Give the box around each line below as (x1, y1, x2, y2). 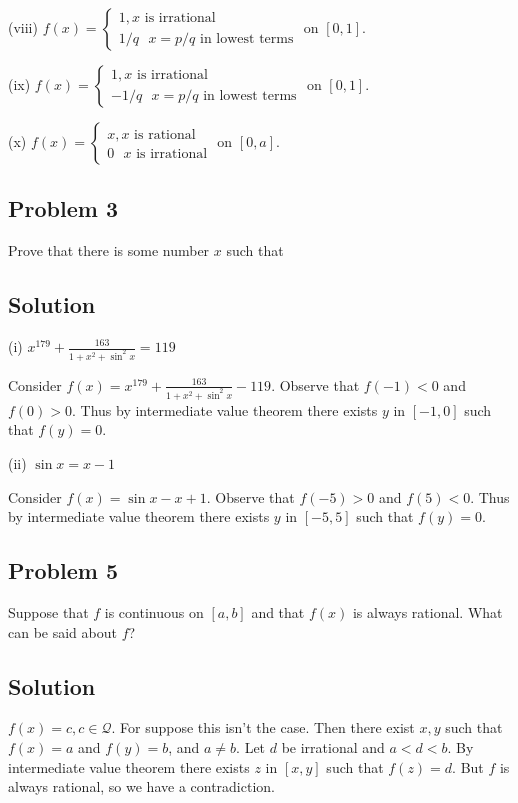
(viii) (8, 17, 38, 37)
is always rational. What (352, 601, 503, 622)
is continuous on (104, 601, 204, 622)
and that (251, 601, 305, 622)
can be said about (8, 621, 117, 642)
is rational (134, 127, 196, 142)
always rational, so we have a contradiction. (8, 776, 275, 797)
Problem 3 (8, 193, 118, 224)
